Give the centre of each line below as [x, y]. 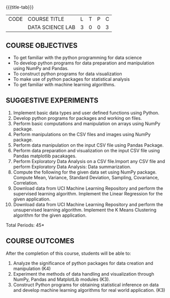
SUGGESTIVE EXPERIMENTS [52, 101]
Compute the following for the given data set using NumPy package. [85, 172]
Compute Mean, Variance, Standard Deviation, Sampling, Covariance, [86, 177]
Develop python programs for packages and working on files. [77, 118]
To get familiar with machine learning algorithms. [64, 85]
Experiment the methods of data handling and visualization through [83, 274]
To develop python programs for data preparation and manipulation [84, 63]
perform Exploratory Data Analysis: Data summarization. [72, 167]
